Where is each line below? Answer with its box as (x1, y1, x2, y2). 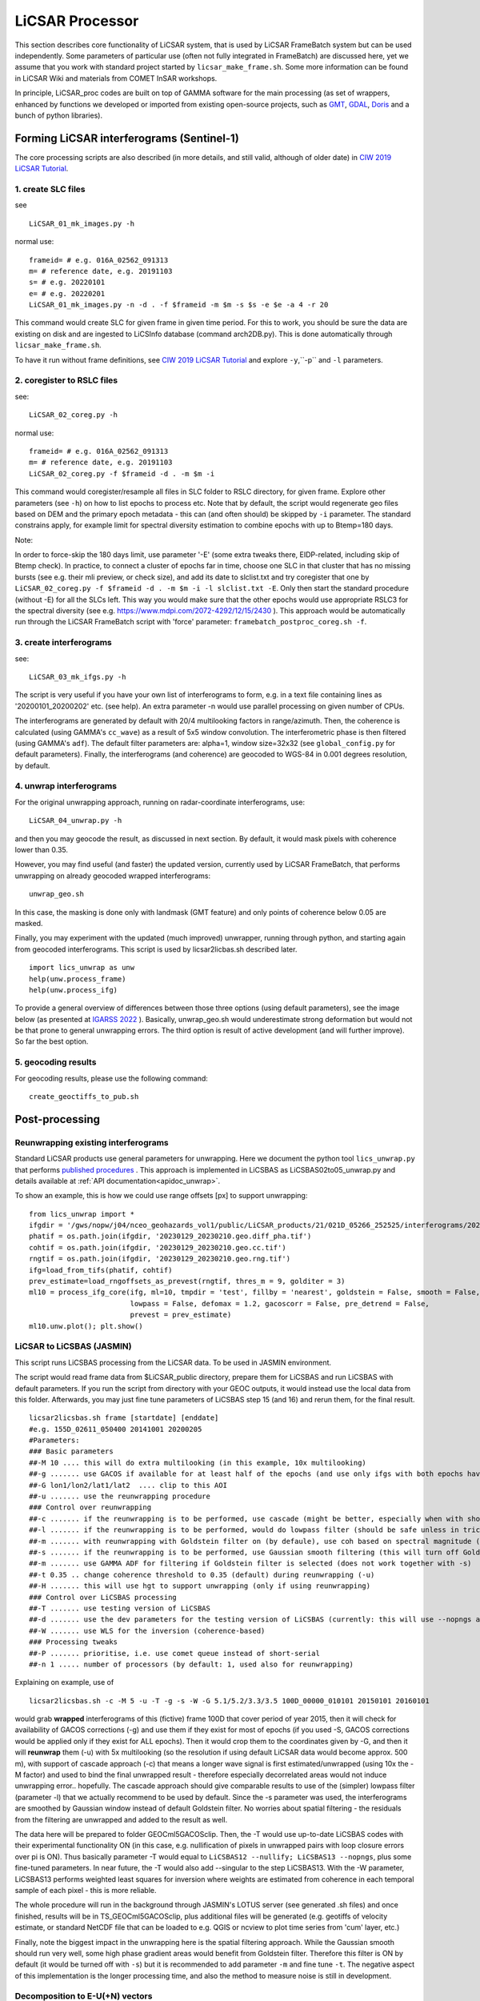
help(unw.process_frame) (29, 974, 126, 984)
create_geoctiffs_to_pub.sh (29, 1092, 139, 1101)
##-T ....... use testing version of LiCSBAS (29, 1603, 211, 1613)
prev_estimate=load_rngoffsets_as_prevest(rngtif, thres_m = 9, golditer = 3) (29, 1277, 346, 1286)
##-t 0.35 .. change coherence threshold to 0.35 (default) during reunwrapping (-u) (29, 1570, 375, 1579)
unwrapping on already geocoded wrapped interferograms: (14, 871, 211, 880)
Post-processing (14, 1113, 100, 1126)
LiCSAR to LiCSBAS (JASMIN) (14, 1341, 132, 1352)
